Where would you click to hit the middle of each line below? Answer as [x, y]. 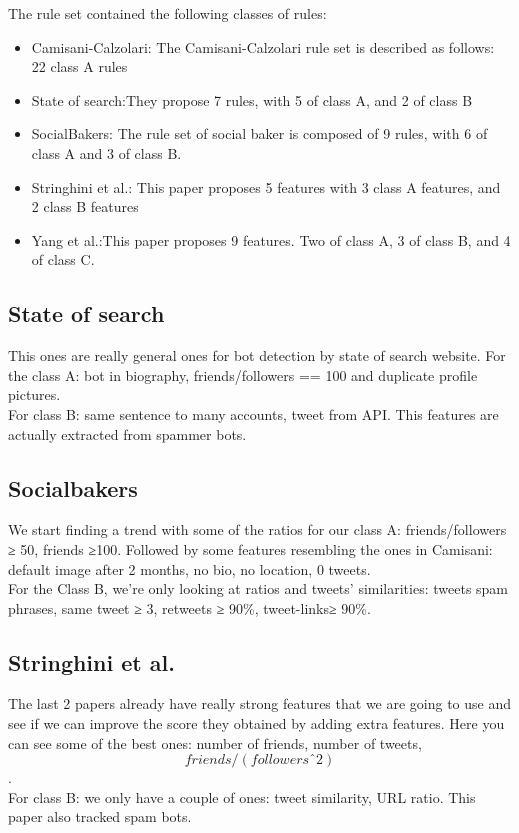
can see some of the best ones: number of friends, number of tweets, [215, 742]
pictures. [34, 394]
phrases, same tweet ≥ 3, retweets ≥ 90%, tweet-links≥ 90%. [189, 607]
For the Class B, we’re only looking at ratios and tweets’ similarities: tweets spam [258, 588]
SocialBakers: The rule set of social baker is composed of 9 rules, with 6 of [259, 133]
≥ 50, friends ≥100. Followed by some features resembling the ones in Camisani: [250, 548]
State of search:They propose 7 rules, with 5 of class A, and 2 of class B [252, 99]
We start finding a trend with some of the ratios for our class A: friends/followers [257, 529]
